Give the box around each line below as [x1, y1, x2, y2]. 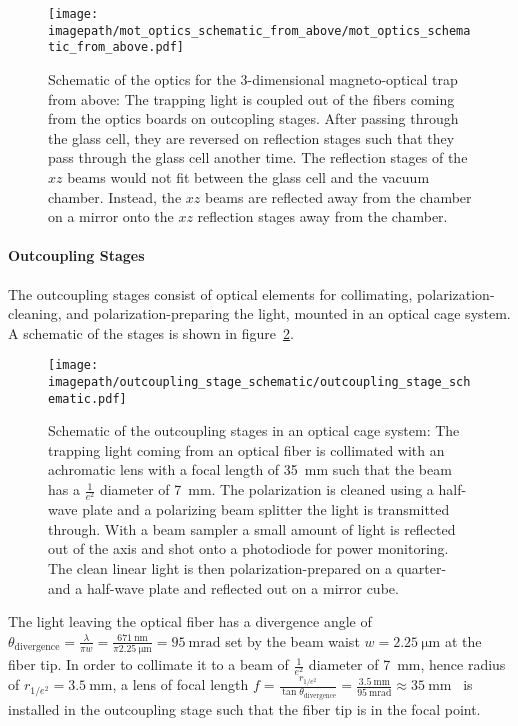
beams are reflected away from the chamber [204, 186, 472, 207]
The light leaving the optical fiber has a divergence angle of [8, 611, 372, 632]
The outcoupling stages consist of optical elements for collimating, [8, 283, 413, 304]
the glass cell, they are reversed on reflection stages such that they [48, 127, 455, 148]
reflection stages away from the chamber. [197, 206, 448, 227]
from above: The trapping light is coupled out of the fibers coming [48, 88, 455, 109]
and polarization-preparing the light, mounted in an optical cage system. [66, 303, 511, 324]
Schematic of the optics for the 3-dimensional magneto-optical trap [48, 68, 458, 89]
